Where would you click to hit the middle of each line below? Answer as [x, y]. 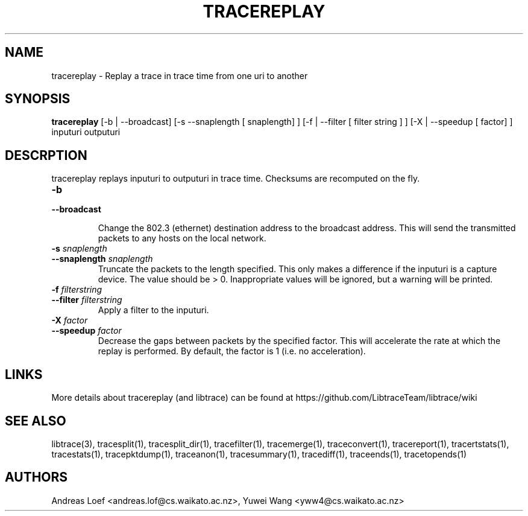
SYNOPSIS [38, 99]
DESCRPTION [46, 155]
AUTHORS [36, 477]
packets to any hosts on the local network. [182, 238]
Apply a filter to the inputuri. [153, 310]
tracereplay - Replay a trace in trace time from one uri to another [180, 75]
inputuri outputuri [86, 132]
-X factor [70, 320]
